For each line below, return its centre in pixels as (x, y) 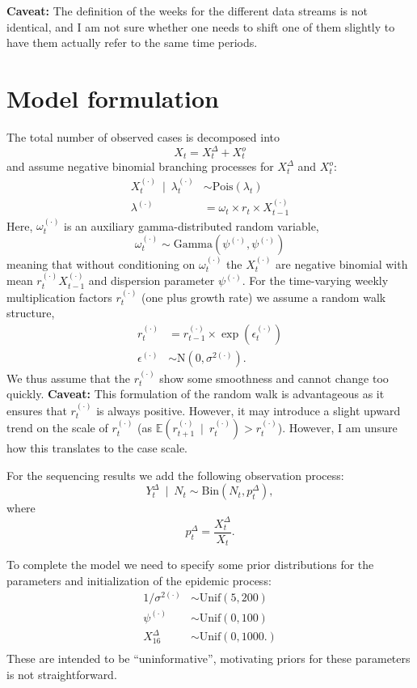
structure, (31, 313)
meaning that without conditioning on (101, 263)
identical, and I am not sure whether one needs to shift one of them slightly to (201, 26)
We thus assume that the (69, 378)
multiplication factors (59, 297)
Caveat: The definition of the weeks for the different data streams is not (187, 11)
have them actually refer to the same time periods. (132, 42)
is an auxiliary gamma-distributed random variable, (192, 225)
